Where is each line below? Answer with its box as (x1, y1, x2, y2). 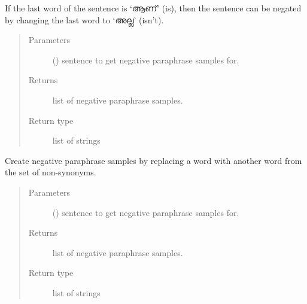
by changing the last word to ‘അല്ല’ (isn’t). (5, 13, 164, 26)
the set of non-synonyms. (5, 166, 96, 178)
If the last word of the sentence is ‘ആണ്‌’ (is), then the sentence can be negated (5, 2, 302, 14)
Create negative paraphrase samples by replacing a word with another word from (5, 154, 302, 166)
